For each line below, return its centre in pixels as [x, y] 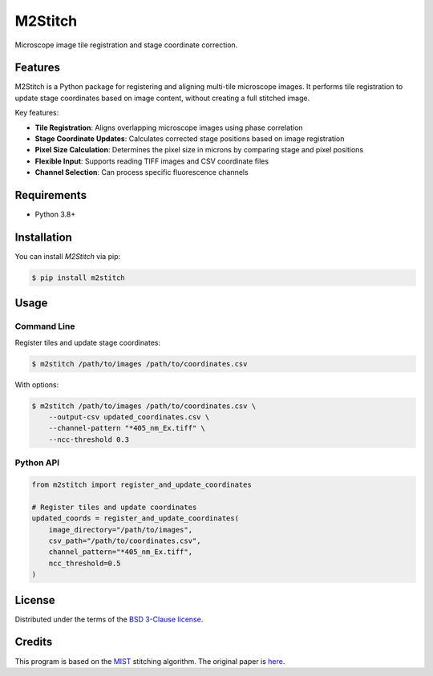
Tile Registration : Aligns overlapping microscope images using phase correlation [169, 128]
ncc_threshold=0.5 [85, 563]
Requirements [51, 195]
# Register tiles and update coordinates [114, 507]
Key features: [37, 113]
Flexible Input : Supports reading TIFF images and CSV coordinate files [152, 161]
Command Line [45, 326]
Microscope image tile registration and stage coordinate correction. [126, 45]
